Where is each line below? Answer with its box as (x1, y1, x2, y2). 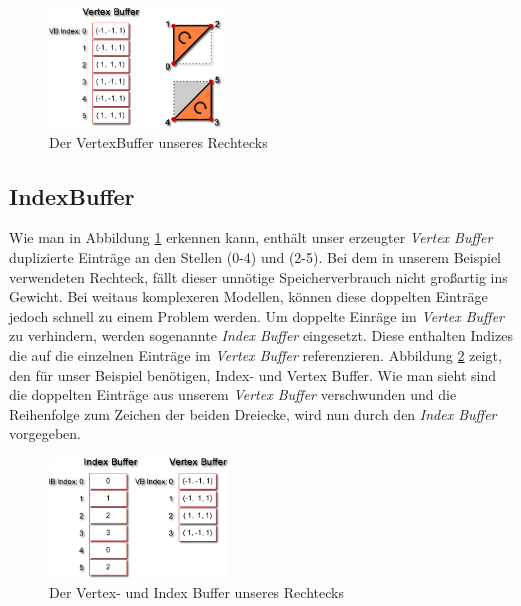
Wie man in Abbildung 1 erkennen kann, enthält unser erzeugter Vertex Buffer (9, 227, 493, 248)
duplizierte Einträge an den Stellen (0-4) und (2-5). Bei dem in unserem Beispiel (9, 246, 502, 267)
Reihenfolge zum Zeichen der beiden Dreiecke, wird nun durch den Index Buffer (9, 403, 497, 424)
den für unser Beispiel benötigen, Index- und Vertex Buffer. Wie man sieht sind (9, 364, 496, 385)
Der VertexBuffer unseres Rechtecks (49, 131, 268, 152)
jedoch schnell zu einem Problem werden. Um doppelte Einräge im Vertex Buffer (9, 305, 504, 326)
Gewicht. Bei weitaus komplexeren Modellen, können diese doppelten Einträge (9, 286, 488, 307)
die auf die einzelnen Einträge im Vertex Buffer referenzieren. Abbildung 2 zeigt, (9, 344, 502, 365)
